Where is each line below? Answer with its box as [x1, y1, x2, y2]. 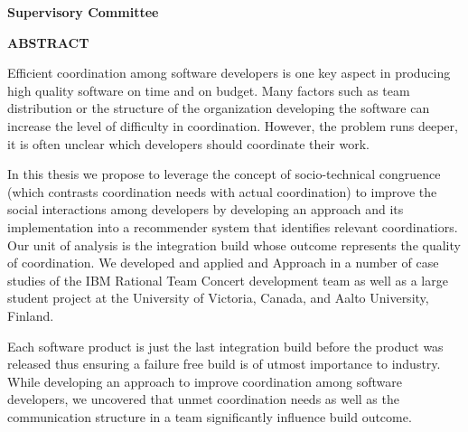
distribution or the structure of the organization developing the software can [7, 99, 430, 117]
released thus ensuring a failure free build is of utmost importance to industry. [7, 354, 441, 373]
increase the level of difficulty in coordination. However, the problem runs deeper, [7, 116, 458, 135]
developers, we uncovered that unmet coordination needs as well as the [7, 390, 399, 409]
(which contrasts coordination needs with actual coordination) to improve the [7, 182, 437, 201]
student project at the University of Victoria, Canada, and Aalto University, [7, 288, 429, 307]
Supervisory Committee [7, 3, 159, 21]
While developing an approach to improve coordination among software [7, 371, 402, 390]
